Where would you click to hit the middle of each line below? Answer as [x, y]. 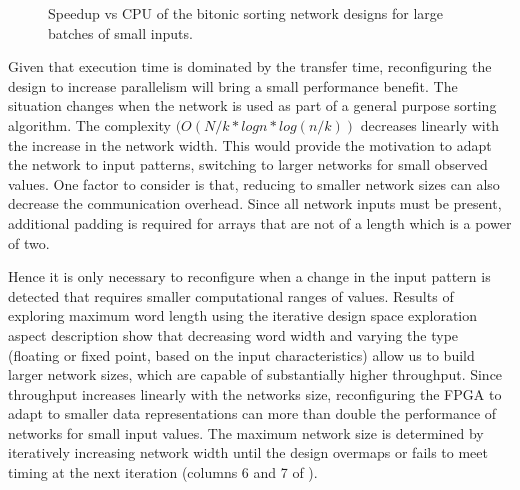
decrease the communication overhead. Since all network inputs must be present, [255, 203]
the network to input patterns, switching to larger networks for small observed [248, 164]
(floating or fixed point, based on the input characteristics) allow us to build [241, 354]
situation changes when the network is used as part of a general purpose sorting [252, 105]
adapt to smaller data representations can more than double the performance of [252, 413]
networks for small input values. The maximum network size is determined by [246, 432]
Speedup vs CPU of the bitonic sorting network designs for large [246, 13]
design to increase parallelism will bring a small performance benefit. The [233, 85]
